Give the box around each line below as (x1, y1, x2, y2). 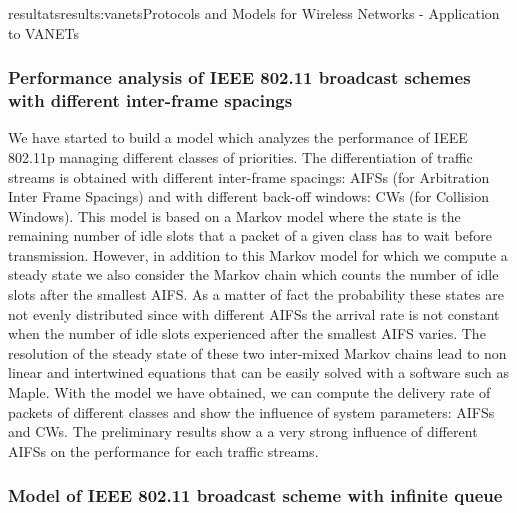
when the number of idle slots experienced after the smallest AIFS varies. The (8, 323, 486, 344)
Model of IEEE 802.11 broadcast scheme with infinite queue (8, 483, 503, 508)
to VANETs (8, 22, 80, 43)
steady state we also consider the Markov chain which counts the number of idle (8, 264, 499, 285)
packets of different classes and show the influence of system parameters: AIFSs (8, 401, 495, 422)
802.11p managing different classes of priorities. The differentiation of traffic (8, 146, 473, 167)
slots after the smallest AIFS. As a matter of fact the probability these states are (8, 284, 504, 305)
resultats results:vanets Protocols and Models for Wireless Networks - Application (8, 3, 500, 23)
